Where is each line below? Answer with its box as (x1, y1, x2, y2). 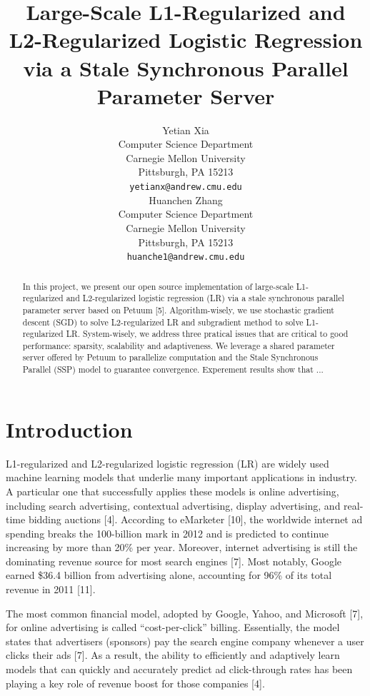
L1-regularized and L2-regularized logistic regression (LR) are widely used (6, 455, 329, 470)
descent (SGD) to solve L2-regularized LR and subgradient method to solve (22, 316, 304, 328)
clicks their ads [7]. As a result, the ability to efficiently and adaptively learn (6, 647, 340, 662)
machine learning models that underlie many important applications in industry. (6, 470, 358, 485)
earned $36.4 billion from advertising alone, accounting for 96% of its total (6, 568, 332, 582)
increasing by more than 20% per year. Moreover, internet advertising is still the (6, 540, 358, 555)
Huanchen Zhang (149, 192, 223, 207)
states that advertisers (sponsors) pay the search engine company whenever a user (6, 633, 364, 648)
